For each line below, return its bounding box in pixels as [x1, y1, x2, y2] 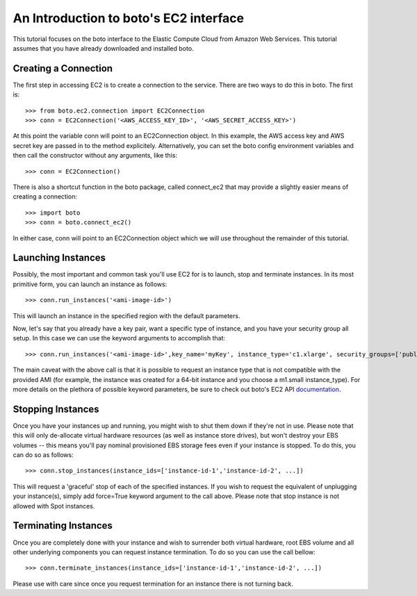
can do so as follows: [13, 451, 74, 459]
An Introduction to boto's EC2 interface [13, 10, 245, 26]
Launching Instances [13, 252, 106, 264]
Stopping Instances [13, 403, 100, 415]
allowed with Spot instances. [13, 502, 95, 510]
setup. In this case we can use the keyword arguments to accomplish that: [13, 334, 226, 342]
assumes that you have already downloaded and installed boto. [13, 44, 194, 52]
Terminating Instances [13, 520, 113, 531]
